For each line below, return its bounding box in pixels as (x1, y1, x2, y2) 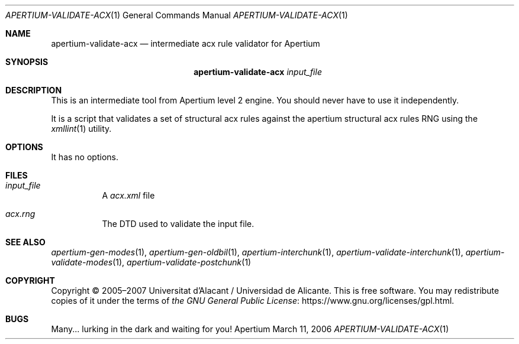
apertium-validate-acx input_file (194, 67, 322, 77)
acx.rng (5, 209, 36, 219)
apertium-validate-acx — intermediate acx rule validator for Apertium (51, 38, 320, 48)
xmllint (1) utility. (51, 124, 112, 134)
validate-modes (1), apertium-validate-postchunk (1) (51, 257, 252, 267)
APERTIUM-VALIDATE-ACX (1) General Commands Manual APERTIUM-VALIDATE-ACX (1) (5, 10, 348, 20)
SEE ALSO (5, 237, 46, 247)
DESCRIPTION (5, 85, 62, 95)
